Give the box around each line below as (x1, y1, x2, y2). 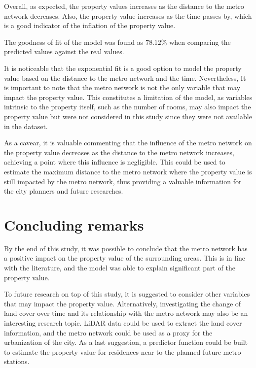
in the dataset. (4, 121, 48, 131)
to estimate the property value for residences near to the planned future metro (4, 346, 241, 357)
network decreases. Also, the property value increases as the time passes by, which (4, 10, 252, 21)
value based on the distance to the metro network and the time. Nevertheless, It (4, 72, 246, 83)
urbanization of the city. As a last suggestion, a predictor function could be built (4, 337, 248, 347)
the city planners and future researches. (4, 186, 123, 196)
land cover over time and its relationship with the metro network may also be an (4, 308, 248, 318)
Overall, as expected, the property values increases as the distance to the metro (4, 1, 244, 11)
